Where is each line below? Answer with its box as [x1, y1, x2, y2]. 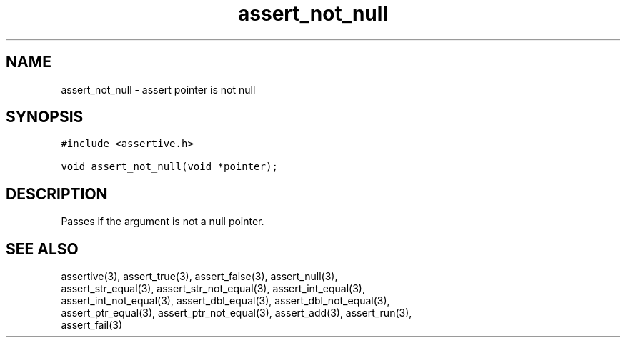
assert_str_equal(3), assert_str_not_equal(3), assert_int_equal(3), [61, 282, 365, 295]
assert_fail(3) [61, 319, 123, 332]
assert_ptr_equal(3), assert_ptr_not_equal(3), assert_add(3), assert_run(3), [61, 307, 412, 319]
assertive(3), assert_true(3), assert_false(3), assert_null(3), [61, 270, 338, 283]
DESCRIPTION [6, 184, 108, 203]
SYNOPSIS [6, 108, 84, 126]
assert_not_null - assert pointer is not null [61, 83, 256, 96]
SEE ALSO [6, 239, 79, 258]
